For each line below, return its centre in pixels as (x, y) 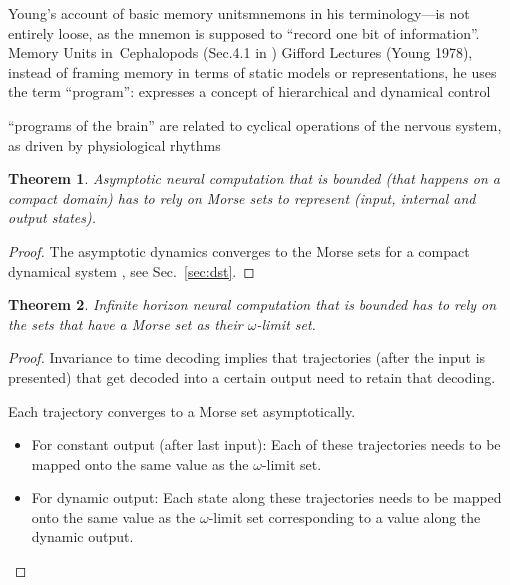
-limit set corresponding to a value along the (344, 516)
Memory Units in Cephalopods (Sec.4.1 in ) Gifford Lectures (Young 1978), (240, 52)
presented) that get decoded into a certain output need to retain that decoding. (252, 376)
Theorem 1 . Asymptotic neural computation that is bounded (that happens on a (254, 178)
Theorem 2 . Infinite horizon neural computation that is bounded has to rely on (252, 304)
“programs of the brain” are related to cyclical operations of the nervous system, (255, 124)
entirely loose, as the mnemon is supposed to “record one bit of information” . (244, 32)
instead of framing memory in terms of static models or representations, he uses (252, 71)
